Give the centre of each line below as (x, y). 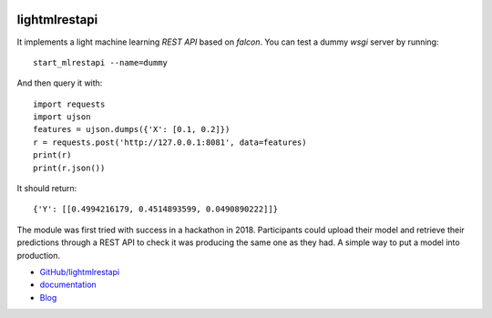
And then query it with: (60, 83)
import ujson (62, 117)
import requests (69, 104)
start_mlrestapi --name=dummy (101, 62)
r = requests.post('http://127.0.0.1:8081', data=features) (170, 142)
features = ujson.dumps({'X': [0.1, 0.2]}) (132, 129)
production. (39, 255)
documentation (68, 285)
